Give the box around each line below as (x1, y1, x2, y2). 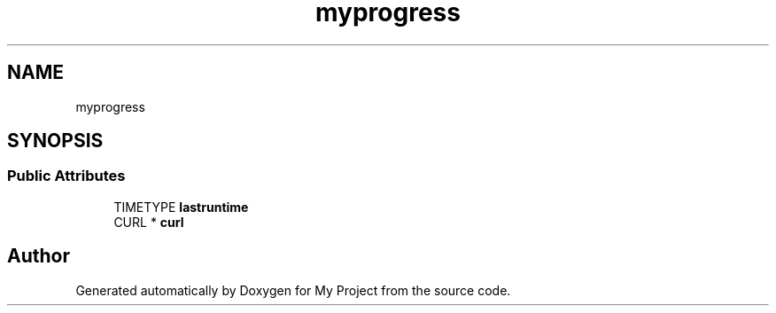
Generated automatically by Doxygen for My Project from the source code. (75, 282, 511, 298)
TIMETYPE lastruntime (113, 199, 249, 215)
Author (7, 245, 70, 268)
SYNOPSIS (7, 129, 104, 153)
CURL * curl (113, 214, 184, 230)
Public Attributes (7, 167, 126, 185)
